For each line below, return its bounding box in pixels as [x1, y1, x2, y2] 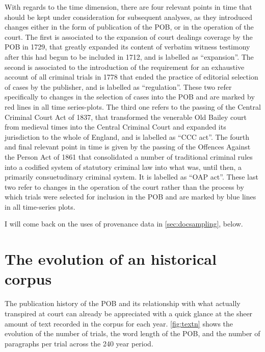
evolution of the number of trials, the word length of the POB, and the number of [5, 328, 260, 339]
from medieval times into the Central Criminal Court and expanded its [5, 121, 226, 132]
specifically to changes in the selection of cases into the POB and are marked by [5, 91, 255, 102]
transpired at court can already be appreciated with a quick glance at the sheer [5, 308, 253, 318]
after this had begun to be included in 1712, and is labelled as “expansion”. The [5, 51, 254, 62]
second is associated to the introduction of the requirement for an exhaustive [5, 61, 245, 72]
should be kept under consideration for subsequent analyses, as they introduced [5, 11, 253, 22]
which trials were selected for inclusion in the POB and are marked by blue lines [5, 191, 256, 202]
